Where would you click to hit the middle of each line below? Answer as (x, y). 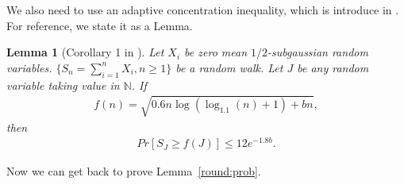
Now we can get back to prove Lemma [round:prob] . (134, 171)
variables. (29, 67)
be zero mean (216, 52)
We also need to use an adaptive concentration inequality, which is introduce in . (203, 10)
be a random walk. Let (229, 67)
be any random (333, 67)
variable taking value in (63, 85)
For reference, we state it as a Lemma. (100, 25)
